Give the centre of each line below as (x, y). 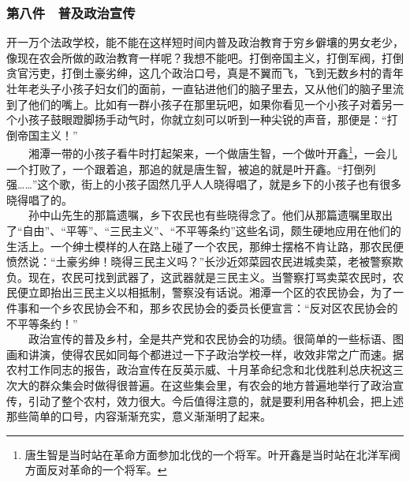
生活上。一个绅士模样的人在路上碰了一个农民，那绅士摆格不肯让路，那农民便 (205, 246)
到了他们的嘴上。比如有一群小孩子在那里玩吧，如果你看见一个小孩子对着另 (199, 104)
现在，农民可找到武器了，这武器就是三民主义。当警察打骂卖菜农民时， (210, 276)
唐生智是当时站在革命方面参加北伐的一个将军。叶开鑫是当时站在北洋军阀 (212, 454)
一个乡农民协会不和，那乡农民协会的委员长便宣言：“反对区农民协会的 (218, 307)
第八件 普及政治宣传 (71, 12)
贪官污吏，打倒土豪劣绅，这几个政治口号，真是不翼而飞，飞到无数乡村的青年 (205, 73)
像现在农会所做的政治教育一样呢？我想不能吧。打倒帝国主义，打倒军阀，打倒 (205, 57)
